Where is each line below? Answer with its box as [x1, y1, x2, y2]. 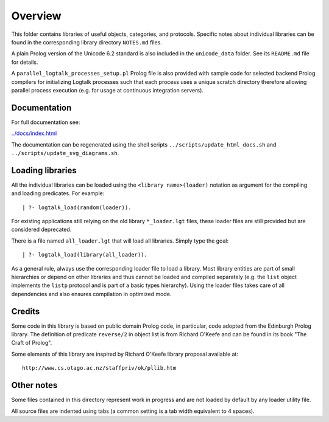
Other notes [11, 380, 58, 390]
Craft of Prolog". [11, 339, 52, 347]
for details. [11, 58, 38, 66]
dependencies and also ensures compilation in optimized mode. [11, 290, 172, 297]
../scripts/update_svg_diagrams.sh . [11, 149, 119, 156]
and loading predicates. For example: [11, 190, 105, 197]
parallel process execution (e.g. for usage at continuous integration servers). [11, 86, 204, 94]
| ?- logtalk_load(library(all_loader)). [22, 251, 147, 258]
